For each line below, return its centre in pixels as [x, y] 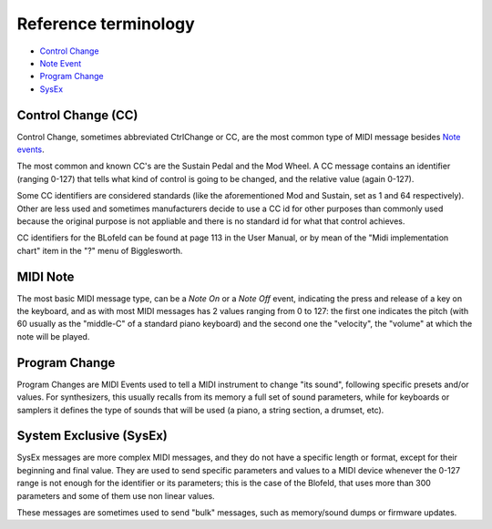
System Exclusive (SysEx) [92, 436]
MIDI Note [46, 276]
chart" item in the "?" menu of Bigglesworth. [100, 250]
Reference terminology [106, 24]
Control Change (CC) [77, 115]
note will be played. [53, 336]
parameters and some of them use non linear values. [116, 495]
